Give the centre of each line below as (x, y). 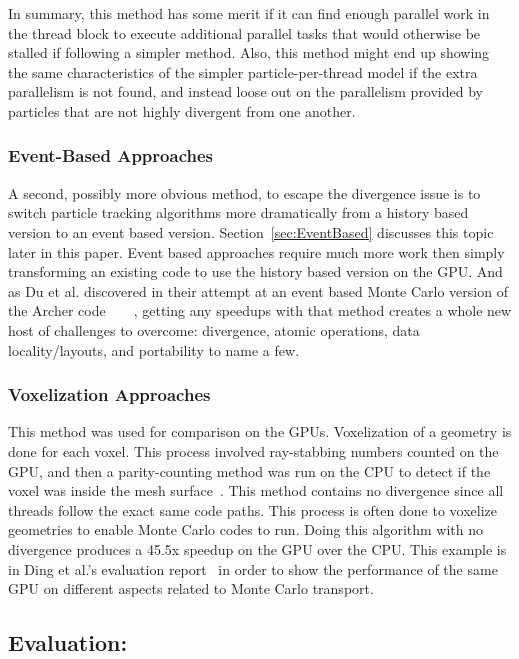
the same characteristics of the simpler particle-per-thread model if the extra (243, 71)
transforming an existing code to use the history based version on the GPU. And (255, 271)
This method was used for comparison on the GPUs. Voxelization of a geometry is (260, 431)
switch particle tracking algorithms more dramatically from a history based (238, 212)
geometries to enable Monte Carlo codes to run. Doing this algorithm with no (246, 529)
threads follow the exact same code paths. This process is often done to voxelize (252, 509)
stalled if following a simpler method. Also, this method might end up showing (249, 52)
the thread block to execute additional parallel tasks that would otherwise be (244, 32)
